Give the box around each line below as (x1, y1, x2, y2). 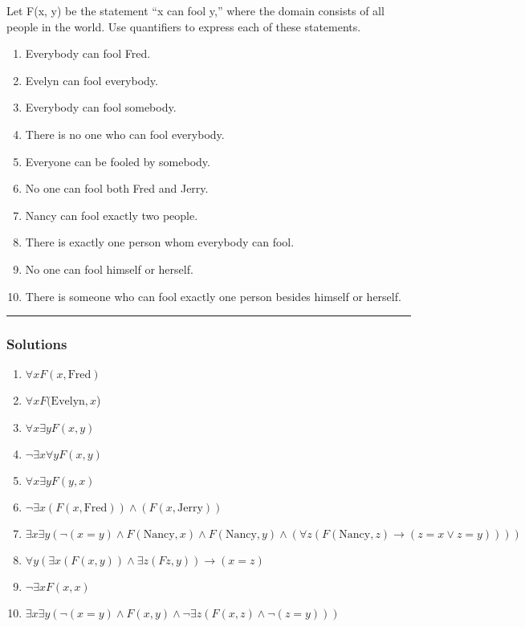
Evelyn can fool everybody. (25, 71, 158, 88)
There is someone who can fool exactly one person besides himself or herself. (25, 287, 401, 304)
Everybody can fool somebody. (25, 99, 177, 116)
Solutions (6, 334, 67, 354)
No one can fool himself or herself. (25, 260, 193, 277)
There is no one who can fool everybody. (25, 125, 225, 142)
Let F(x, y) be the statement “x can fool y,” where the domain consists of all (6, 2, 385, 18)
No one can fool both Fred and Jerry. (25, 180, 209, 197)
